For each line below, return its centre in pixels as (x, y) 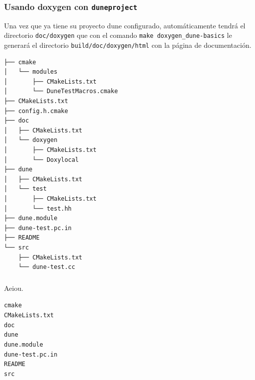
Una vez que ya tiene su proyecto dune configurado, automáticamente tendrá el (125, 25)
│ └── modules (31, 72)
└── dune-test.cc (47, 267)
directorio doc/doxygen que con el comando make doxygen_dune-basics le (118, 35)
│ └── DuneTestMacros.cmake (61, 91)
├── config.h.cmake (36, 111)
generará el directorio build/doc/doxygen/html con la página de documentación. (128, 45)
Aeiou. (14, 288)
